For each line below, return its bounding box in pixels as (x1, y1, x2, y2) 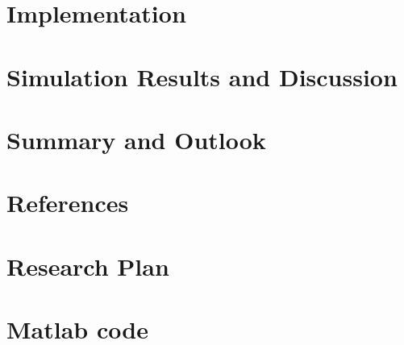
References (6, 186, 129, 219)
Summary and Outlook (6, 123, 266, 156)
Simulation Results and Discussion (6, 60, 398, 93)
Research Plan (6, 249, 169, 282)
